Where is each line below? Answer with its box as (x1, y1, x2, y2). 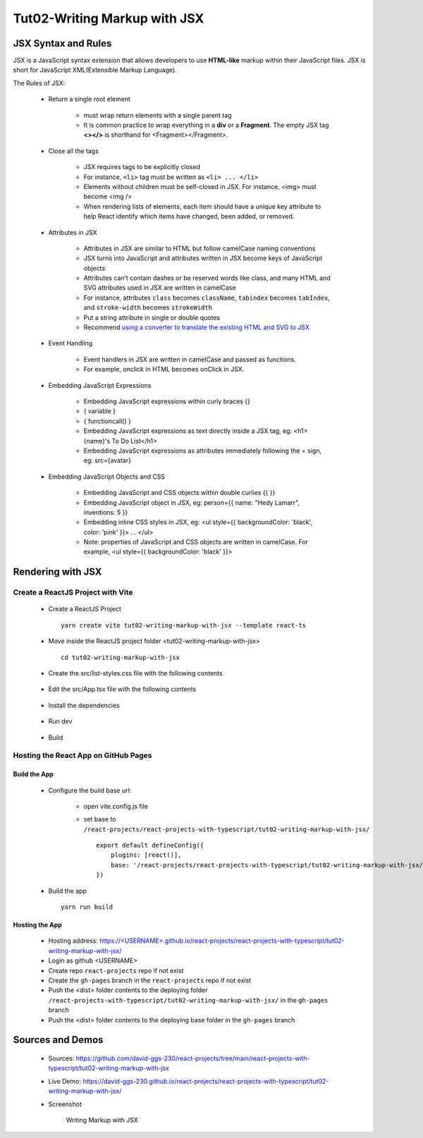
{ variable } (83, 407, 116, 415)
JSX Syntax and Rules (13, 37, 112, 49)
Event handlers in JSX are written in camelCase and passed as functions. (83, 355, 296, 363)
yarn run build (61, 903, 114, 911)
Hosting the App (13, 921, 63, 929)
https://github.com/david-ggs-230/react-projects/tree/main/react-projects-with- (75, 1054, 310, 1063)
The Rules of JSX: (13, 78, 66, 87)
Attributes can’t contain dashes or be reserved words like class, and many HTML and (83, 274, 331, 282)
